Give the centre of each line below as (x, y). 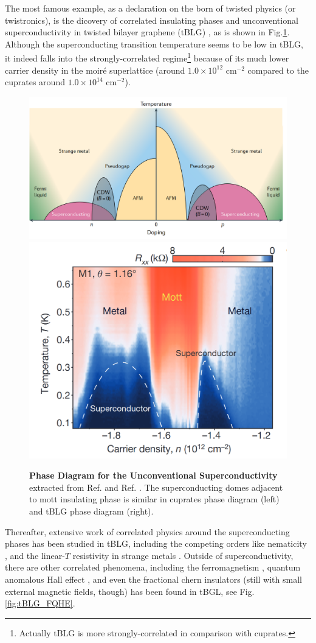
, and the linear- (35, 555)
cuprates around (35, 82)
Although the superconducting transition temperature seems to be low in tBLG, (154, 44)
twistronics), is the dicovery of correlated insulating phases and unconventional (152, 20)
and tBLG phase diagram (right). (91, 511)
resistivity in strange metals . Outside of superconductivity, (183, 555)
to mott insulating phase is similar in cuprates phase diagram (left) (154, 499)
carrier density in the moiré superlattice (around (95, 70)
